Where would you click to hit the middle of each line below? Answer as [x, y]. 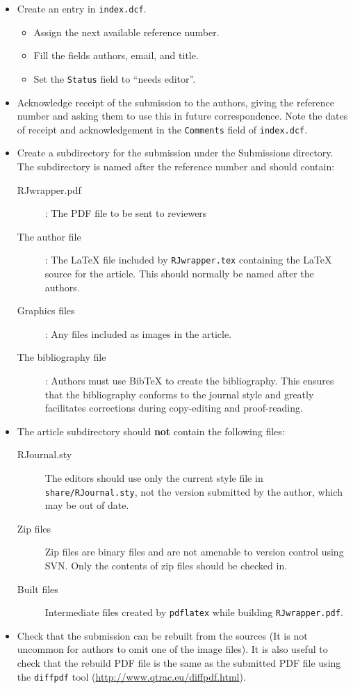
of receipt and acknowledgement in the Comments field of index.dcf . [162, 129]
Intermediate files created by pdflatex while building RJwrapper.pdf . [194, 612]
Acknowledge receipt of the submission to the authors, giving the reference [176, 102]
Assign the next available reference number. [126, 32]
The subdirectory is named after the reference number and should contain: [176, 166]
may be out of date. [87, 505]
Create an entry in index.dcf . [82, 8]
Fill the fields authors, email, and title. [116, 55]
